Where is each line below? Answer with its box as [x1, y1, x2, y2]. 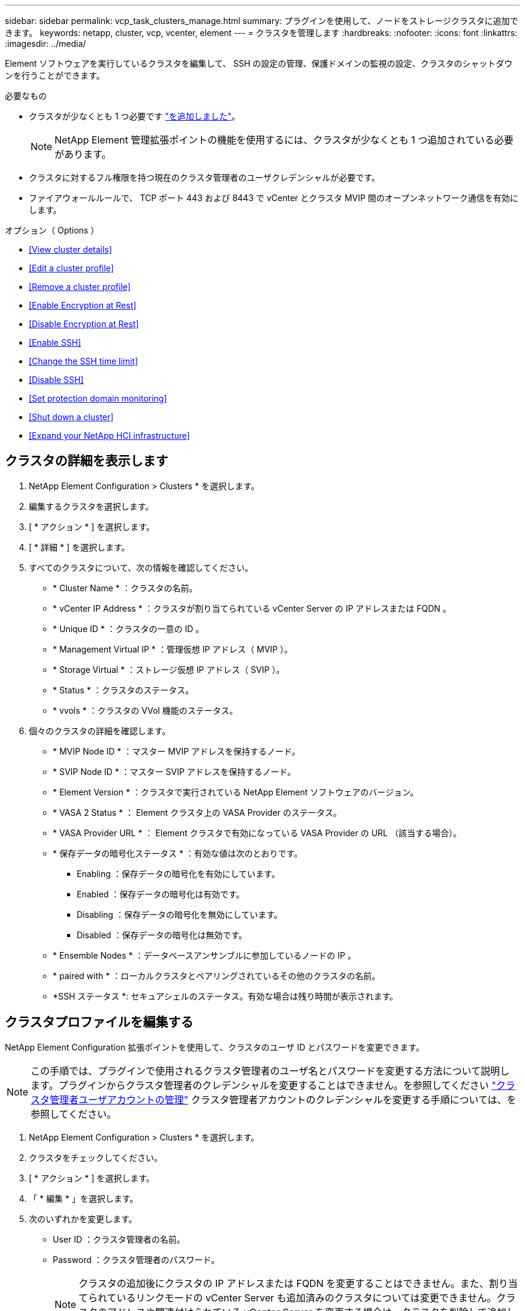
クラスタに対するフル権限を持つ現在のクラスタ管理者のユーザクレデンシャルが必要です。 [29, 172, 380, 182]
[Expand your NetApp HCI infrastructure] [29, 430, 190, 441]
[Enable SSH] [29, 337, 82, 348]
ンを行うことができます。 [5, 70, 105, 80]
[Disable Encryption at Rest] [29, 319, 139, 329]
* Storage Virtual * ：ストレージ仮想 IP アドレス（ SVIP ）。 [53, 664, 285, 675]
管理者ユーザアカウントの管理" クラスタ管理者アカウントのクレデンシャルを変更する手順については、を [50, 1093, 517, 1106]
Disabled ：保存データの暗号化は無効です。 [77, 929, 247, 940]
